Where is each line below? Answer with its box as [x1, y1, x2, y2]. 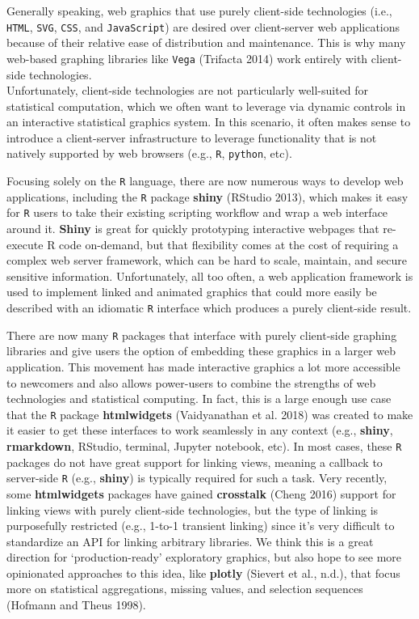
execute [6, 235, 44, 252]
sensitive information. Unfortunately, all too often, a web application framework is [6, 267, 413, 284]
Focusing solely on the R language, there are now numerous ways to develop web [6, 172, 404, 189]
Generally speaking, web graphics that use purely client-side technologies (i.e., [6, 2, 392, 19]
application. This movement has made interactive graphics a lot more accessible [6, 358, 400, 375]
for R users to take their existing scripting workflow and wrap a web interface [6, 204, 388, 221]
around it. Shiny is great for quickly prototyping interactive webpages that [6, 220, 379, 237]
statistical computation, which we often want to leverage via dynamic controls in [6, 97, 406, 114]
